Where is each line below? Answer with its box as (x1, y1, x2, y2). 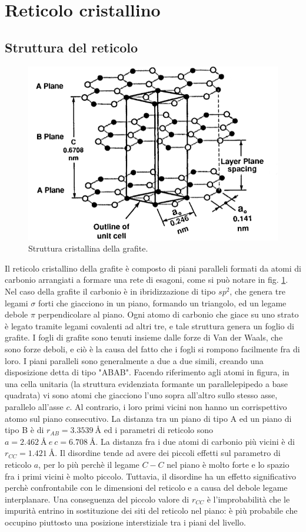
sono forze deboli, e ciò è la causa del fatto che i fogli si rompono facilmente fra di (5, 343, 300, 355)
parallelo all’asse (5, 400, 64, 412)
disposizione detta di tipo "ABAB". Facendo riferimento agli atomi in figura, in (5, 366, 290, 378)
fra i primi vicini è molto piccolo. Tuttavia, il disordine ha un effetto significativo (5, 470, 296, 482)
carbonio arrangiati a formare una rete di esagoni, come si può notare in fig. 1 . (5, 273, 288, 286)
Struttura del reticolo (5, 38, 138, 56)
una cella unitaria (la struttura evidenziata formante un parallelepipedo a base (5, 377, 288, 389)
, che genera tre (229, 285, 285, 298)
